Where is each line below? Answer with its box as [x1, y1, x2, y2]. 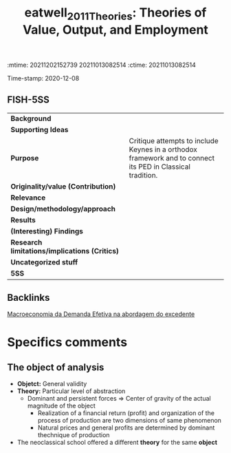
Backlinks [7, 291, 50, 304]
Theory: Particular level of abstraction [16, 387, 126, 395]
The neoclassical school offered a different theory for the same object [16, 439, 218, 447]
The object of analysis [7, 361, 104, 373]
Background [10, 114, 52, 123]
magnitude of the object [27, 401, 96, 410]
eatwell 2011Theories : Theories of [24, 5, 207, 23]
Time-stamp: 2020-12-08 [7, 74, 80, 82]
